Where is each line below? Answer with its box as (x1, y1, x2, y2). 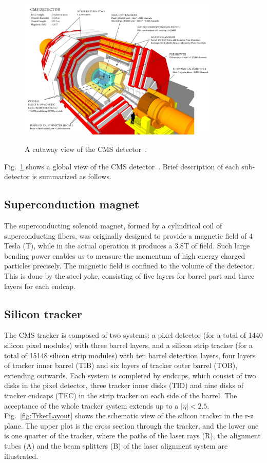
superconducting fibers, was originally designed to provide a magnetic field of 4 (4, 230, 253, 241)
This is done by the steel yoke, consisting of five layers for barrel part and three (4, 271, 255, 281)
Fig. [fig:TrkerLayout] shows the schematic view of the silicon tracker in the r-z (4, 410, 254, 421)
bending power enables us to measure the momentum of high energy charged (4, 250, 245, 261)
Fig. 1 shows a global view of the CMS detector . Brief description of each (4, 161, 239, 171)
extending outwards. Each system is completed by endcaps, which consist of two (4, 370, 256, 380)
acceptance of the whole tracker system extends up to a (4, 400, 179, 411)
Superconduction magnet (4, 196, 140, 212)
